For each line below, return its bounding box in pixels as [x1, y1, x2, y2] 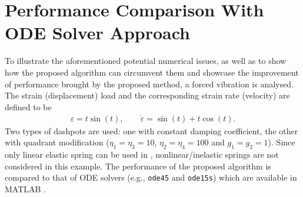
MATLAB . [5, 182, 46, 195]
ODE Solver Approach [5, 21, 191, 45]
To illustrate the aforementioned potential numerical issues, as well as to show [5, 55, 287, 67]
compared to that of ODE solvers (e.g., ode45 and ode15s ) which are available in [5, 171, 297, 184]
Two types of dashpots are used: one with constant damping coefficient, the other [5, 124, 298, 137]
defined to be [5, 100, 52, 113]
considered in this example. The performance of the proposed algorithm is [5, 159, 271, 172]
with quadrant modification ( [5, 136, 109, 148]
